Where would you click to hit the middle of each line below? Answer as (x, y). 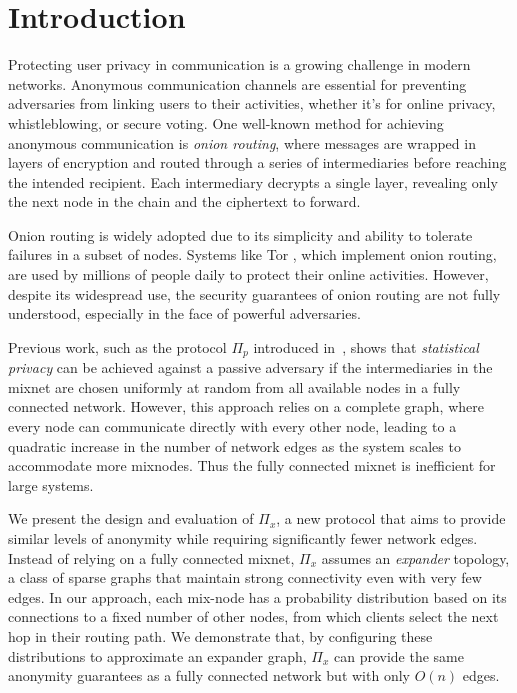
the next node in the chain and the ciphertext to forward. (184, 201)
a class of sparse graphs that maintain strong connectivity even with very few (245, 577)
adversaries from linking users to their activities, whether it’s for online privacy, (252, 103)
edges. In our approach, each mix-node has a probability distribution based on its (257, 596)
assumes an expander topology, (415, 557)
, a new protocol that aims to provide (391, 518)
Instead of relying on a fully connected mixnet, (151, 557)
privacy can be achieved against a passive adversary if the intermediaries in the (250, 367)
